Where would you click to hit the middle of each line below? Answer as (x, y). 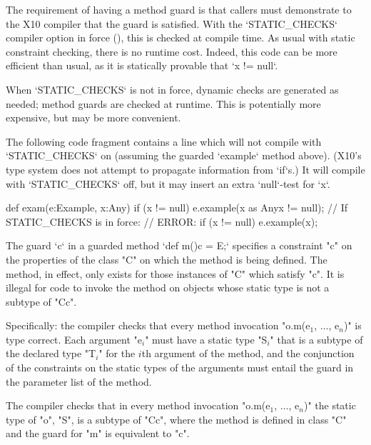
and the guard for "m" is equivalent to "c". (98, 433)
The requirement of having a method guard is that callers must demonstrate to (179, 9)
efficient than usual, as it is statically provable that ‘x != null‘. (142, 65)
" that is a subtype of (316, 339)
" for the (117, 353)
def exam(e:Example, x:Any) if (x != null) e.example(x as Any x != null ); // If (177, 207)
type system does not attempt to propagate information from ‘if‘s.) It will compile (185, 169)
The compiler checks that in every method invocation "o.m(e (138, 405)
